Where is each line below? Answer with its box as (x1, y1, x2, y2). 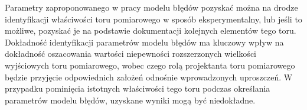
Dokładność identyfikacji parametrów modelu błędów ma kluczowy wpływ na (5, 35, 284, 48)
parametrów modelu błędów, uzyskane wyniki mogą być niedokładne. (5, 93, 256, 106)
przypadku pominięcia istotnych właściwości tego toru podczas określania (5, 82, 270, 95)
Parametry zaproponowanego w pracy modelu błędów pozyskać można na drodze (5, 1, 298, 13)
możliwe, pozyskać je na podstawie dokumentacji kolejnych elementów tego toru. (5, 24, 296, 37)
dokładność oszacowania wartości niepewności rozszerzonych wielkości (5, 47, 256, 60)
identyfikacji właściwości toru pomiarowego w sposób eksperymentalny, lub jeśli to (5, 12, 302, 25)
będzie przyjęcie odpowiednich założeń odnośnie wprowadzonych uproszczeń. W (5, 70, 293, 83)
